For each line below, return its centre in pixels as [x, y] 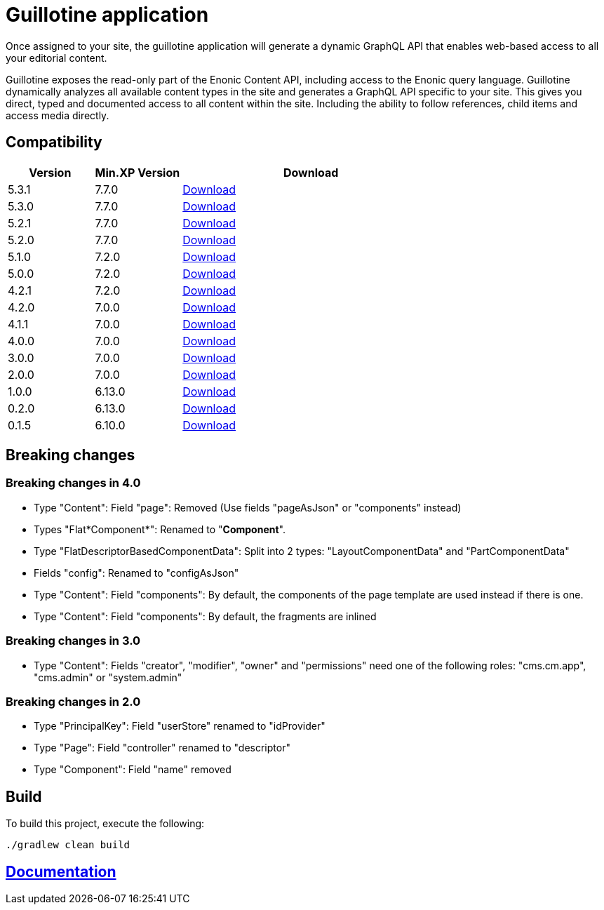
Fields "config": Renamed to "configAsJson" [136, 573]
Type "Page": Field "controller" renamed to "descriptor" [162, 748]
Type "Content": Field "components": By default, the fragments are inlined [205, 616]
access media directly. [58, 115]
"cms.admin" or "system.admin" [108, 677]
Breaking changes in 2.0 [73, 701]
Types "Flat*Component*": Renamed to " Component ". [160, 529]
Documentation [61, 871]
